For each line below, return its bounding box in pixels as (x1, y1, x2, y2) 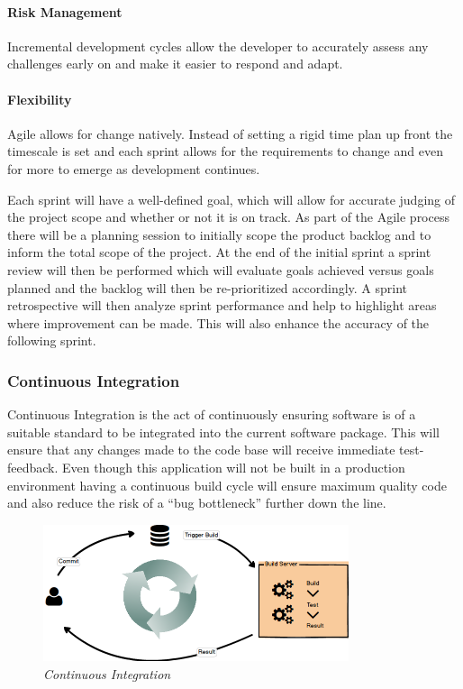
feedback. (7, 457, 59, 476)
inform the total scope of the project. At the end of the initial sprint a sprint (7, 243, 431, 262)
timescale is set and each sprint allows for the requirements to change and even (7, 142, 443, 161)
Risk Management (7, 2, 123, 21)
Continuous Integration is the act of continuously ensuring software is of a (7, 405, 416, 424)
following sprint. (7, 331, 96, 350)
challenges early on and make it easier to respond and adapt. (7, 54, 343, 73)
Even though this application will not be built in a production (62, 457, 405, 476)
